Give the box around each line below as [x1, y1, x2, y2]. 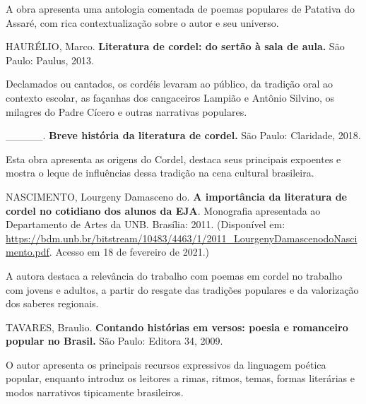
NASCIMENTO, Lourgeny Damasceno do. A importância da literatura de [6, 189, 347, 203]
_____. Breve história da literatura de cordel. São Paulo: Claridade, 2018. [6, 128, 361, 143]
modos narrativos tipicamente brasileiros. [6, 385, 184, 400]
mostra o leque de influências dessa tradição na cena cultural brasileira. [6, 165, 314, 180]
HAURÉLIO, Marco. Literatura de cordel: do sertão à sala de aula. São [6, 39, 345, 54]
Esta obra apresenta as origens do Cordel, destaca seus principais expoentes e [6, 151, 341, 166]
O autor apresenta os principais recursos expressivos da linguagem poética [6, 357, 326, 372]
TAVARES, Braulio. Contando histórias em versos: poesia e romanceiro [6, 319, 348, 334]
